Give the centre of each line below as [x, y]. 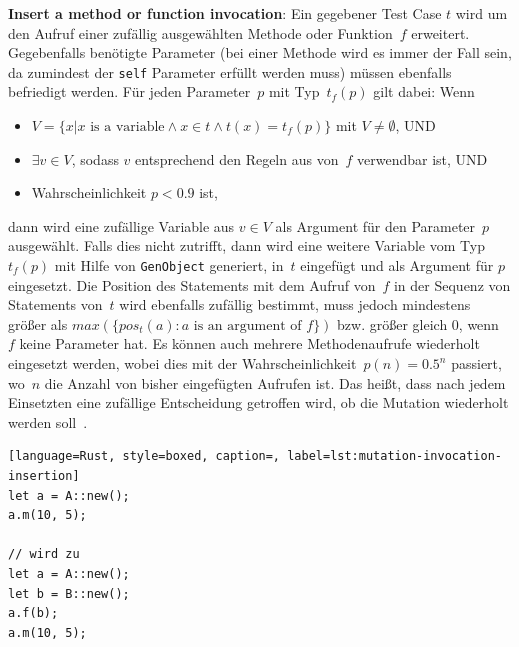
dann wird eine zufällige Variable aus [121, 225]
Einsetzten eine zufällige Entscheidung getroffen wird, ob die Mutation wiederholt [258, 402]
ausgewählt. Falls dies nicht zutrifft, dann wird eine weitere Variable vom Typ [246, 245]
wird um [481, 13]
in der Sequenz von [452, 284]
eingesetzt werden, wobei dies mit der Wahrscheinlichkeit [182, 363]
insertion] [44, 476]
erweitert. [440, 32]
